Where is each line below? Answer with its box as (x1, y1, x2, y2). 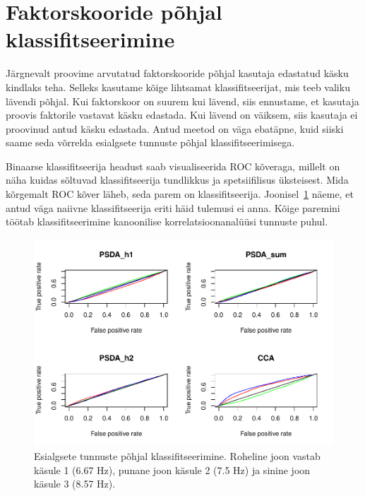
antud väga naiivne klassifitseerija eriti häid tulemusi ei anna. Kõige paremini (6, 200, 340, 215)
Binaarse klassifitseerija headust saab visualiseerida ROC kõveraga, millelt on (6, 158, 340, 173)
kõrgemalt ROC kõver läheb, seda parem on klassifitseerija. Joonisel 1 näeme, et (6, 187, 354, 201)
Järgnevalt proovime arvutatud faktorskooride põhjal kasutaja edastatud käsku (6, 66, 349, 81)
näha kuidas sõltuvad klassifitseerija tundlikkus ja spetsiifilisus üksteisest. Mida (6, 172, 349, 187)
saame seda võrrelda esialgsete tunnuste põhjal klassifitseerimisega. (6, 135, 295, 150)
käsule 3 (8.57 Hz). (34, 476, 116, 491)
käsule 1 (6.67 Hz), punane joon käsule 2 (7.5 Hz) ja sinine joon (34, 462, 311, 477)
